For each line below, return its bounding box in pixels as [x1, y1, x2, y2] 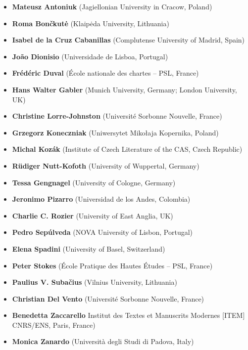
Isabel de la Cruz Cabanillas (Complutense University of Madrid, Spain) [12, 35, 245, 45]
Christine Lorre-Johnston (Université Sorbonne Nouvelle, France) [12, 111, 222, 121]
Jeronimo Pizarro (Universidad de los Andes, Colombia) [12, 194, 191, 204]
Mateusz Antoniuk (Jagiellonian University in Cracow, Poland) [12, 1, 212, 11]
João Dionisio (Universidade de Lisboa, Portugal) [12, 51, 168, 61]
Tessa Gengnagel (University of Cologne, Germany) [12, 177, 176, 187]
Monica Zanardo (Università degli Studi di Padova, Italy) [12, 336, 194, 347]
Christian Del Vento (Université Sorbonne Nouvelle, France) [12, 293, 204, 304]
